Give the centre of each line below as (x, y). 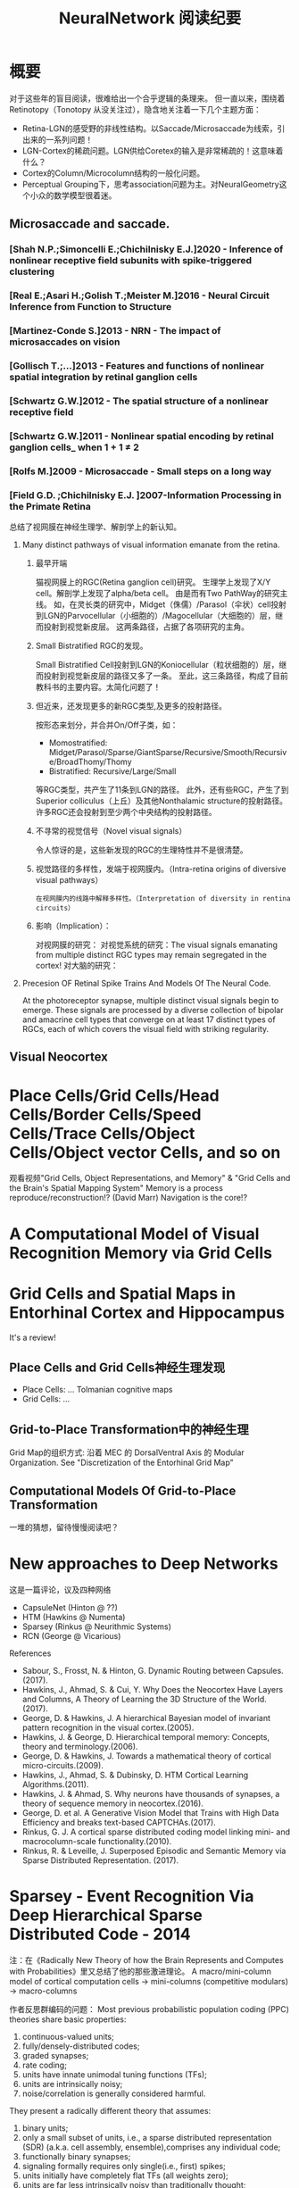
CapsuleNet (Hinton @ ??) (70, 1607)
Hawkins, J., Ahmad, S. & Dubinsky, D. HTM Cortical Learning (135, 1775)
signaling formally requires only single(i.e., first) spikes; (124, 2166)
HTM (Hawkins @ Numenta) (74, 1617)
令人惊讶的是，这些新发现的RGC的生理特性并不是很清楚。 (141, 850)
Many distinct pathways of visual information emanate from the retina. (151, 545)
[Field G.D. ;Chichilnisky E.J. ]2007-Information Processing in (145, 495)
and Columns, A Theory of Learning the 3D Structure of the (131, 1699)
